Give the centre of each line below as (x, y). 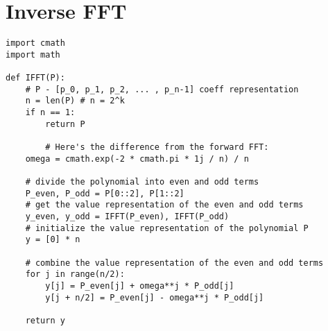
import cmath (35, 43)
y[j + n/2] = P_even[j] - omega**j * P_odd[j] (155, 297)
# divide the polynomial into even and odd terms (142, 182)
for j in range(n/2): (75, 274)
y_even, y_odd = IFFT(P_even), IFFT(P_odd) (127, 216)
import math (33, 54)
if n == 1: (50, 113)
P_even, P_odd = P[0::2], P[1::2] (105, 193)
